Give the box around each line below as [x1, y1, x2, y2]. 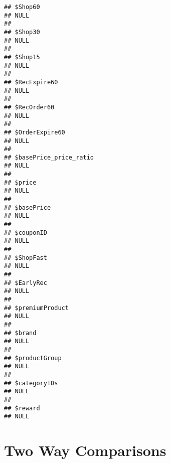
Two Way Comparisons [4, 440, 166, 460]
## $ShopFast [4, 254, 47, 261]
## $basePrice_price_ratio [4, 153, 94, 161]
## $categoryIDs [4, 379, 58, 387]
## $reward [4, 404, 40, 412]
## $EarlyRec [4, 279, 47, 286]
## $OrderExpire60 [4, 128, 65, 136]
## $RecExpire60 [4, 78, 58, 86]
